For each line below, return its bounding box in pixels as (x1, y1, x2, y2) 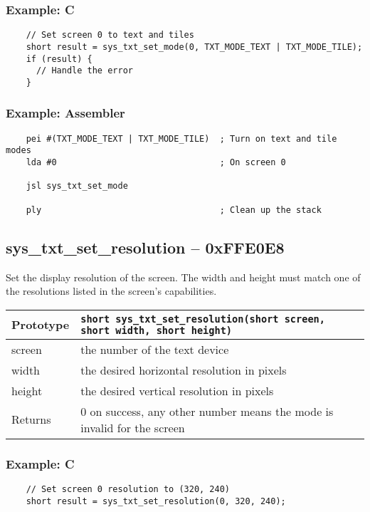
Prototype (11, 316, 70, 333)
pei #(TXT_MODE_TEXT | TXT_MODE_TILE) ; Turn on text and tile (26, 133, 337, 144)
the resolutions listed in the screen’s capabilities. (6, 283, 217, 298)
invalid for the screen (80, 419, 185, 436)
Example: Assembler (6, 104, 125, 122)
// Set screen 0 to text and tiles (26, 30, 194, 41)
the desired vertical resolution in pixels (80, 382, 274, 399)
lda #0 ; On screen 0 (26, 157, 286, 168)
